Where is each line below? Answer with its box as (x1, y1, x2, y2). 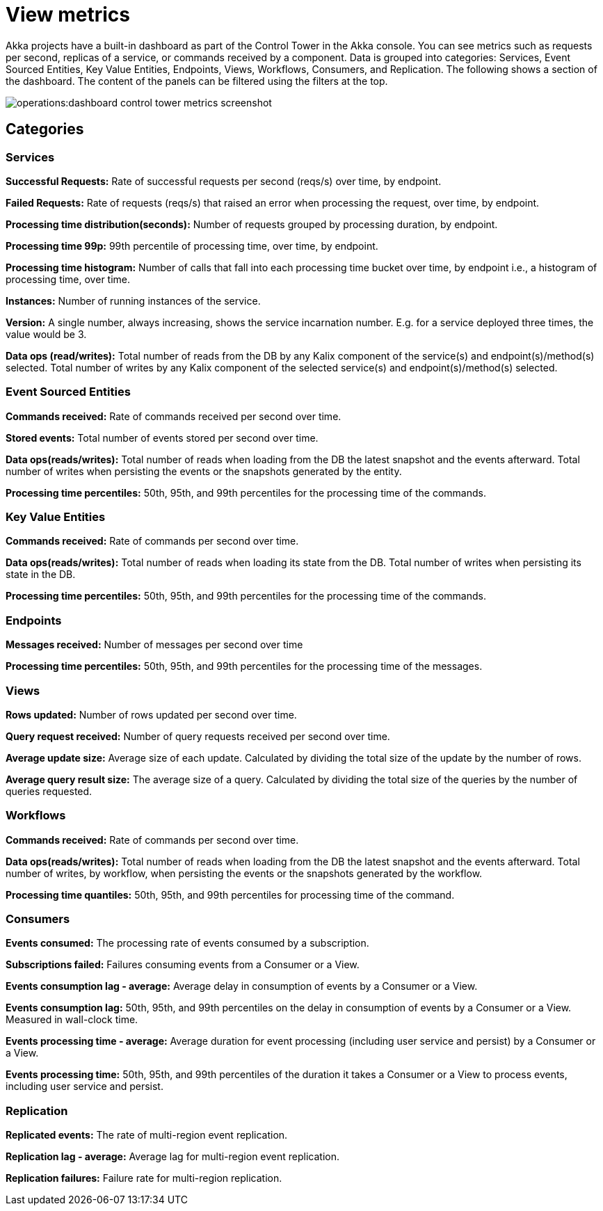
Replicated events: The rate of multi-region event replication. (6, 1129, 288, 1141)
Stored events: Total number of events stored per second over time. (6, 431, 319, 444)
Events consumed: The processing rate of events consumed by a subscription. (6, 937, 369, 949)
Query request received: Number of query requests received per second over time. (6, 730, 390, 742)
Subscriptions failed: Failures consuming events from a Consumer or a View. (6, 959, 360, 971)
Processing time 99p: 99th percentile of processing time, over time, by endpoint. (6, 239, 378, 252)
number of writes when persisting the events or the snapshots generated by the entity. (6, 465, 402, 477)
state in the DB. (6, 568, 76, 581)
